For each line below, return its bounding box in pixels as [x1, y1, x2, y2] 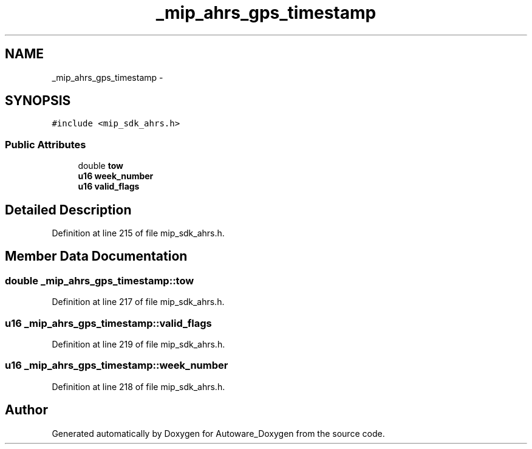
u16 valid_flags [78, 181, 140, 192]
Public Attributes [5, 138, 86, 151]
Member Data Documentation [5, 248, 188, 264]
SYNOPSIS [5, 93, 71, 109]
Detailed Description [5, 202, 132, 218]
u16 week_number [78, 171, 154, 182]
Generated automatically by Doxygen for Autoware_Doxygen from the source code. [52, 428, 385, 439]
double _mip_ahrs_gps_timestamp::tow [5, 274, 194, 287]
